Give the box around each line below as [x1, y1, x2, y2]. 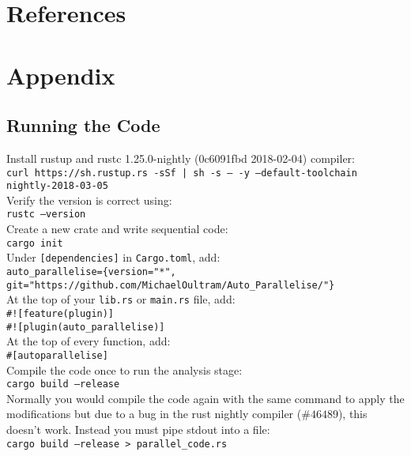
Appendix [6, 58, 115, 91]
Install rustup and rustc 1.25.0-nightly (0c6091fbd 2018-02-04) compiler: [6, 149, 355, 166]
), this [337, 405, 368, 422]
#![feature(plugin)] [6, 307, 115, 319]
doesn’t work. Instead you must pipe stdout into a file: [6, 420, 270, 437]
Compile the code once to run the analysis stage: [6, 361, 243, 378]
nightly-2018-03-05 [6, 180, 108, 192]
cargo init [6, 237, 63, 249]
